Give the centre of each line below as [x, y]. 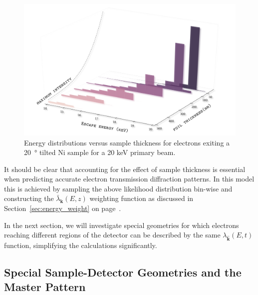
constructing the [29, 198]
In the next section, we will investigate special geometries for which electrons [122, 225]
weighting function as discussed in [141, 198]
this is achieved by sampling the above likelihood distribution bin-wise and [118, 188]
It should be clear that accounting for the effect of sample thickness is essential [125, 169]
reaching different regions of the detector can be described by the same [112, 235]
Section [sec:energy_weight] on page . [63, 208]
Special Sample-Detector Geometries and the [123, 272]
